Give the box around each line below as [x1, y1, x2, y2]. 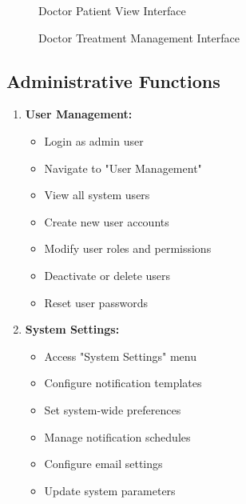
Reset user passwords [44, 294, 148, 310]
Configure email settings [44, 455, 163, 472]
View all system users [44, 186, 150, 203]
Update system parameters [44, 482, 176, 498]
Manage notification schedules [44, 428, 191, 445]
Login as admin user [44, 132, 144, 149]
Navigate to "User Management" [44, 159, 202, 176]
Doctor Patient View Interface [38, 2, 186, 18]
